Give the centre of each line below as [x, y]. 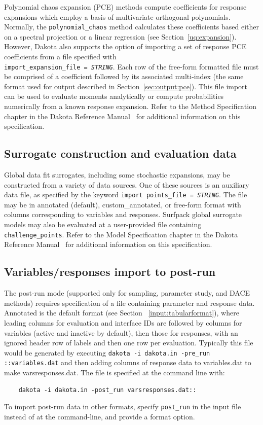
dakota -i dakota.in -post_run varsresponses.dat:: [107, 390]
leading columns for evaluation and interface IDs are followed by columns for [123, 322]
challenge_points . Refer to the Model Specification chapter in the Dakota [121, 234]
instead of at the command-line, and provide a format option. [100, 416]
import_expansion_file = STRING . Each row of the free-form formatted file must [131, 66]
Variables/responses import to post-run [110, 272]
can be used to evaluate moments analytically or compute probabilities [114, 96]
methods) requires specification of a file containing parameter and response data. [129, 303]
